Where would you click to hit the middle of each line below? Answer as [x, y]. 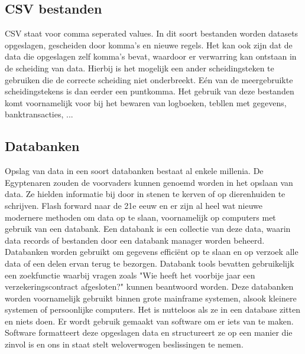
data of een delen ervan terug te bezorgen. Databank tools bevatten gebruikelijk [150, 263]
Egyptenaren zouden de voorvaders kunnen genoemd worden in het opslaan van [149, 182]
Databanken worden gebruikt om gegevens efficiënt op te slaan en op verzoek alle [152, 252]
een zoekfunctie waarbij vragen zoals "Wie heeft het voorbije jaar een [130, 275]
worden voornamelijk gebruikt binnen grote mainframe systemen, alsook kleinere [151, 298]
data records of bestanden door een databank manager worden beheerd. [135, 240]
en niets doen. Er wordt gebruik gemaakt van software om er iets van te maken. [149, 321]
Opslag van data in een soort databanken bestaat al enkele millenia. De [134, 171]
